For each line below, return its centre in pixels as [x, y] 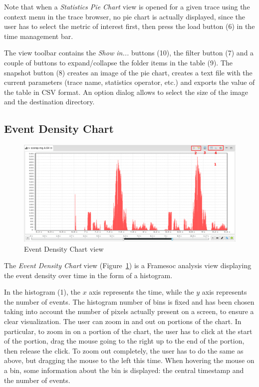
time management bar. [39, 36]
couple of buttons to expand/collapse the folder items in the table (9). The [118, 62]
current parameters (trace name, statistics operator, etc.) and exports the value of [129, 82]
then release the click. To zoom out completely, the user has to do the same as [124, 350]
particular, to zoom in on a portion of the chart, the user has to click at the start [128, 331]
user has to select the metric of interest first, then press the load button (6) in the [129, 26]
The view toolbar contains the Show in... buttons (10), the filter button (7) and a [129, 53]
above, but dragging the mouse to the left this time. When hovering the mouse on [129, 360]
